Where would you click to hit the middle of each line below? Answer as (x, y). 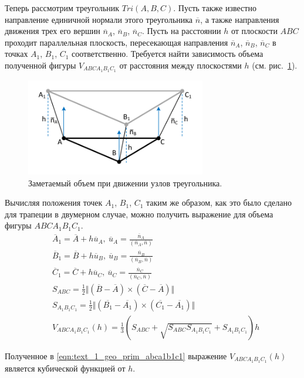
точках (16, 54)
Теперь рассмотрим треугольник (62, 8)
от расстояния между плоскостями (180, 65)
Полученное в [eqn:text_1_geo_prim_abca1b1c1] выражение (116, 355)
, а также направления (240, 19)
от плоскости (254, 31)
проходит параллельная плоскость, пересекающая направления (116, 42)
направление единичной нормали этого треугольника (99, 19)
